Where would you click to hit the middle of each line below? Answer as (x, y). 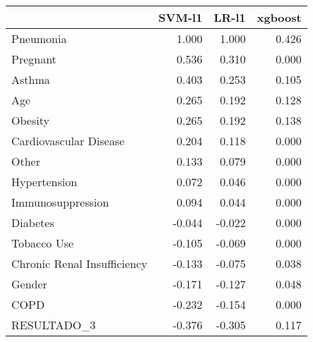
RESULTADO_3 (54, 325)
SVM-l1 (181, 17)
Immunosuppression (60, 202)
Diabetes (33, 222)
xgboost (279, 17)
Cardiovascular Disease (68, 141)
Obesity (30, 120)
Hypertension (45, 182)
